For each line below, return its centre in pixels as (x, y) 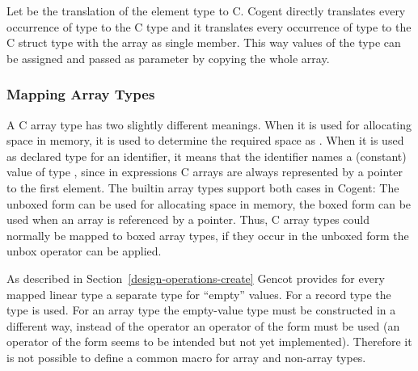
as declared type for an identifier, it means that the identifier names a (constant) (207, 156)
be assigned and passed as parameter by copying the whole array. (168, 58)
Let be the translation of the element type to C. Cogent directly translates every (206, 11)
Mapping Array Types (81, 94)
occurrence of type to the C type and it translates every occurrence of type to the (209, 26)
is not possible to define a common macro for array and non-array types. (186, 357)
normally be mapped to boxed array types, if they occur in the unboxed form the (208, 235)
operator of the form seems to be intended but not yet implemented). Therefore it (209, 341)
